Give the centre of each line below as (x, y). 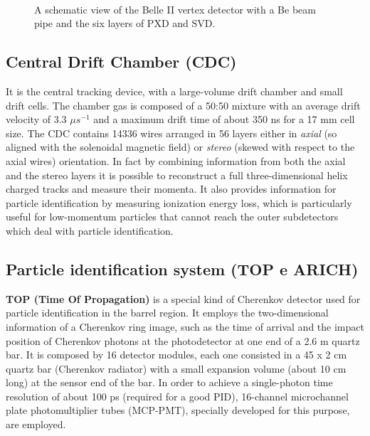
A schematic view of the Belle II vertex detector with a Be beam (175, 9)
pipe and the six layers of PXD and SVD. (125, 23)
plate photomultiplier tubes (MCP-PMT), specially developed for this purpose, (178, 410)
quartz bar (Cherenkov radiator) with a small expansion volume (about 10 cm (176, 368)
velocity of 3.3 (36, 119)
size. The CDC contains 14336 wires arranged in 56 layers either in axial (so (171, 133)
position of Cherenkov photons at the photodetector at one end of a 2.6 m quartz (183, 340)
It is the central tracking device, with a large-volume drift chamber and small (174, 91)
